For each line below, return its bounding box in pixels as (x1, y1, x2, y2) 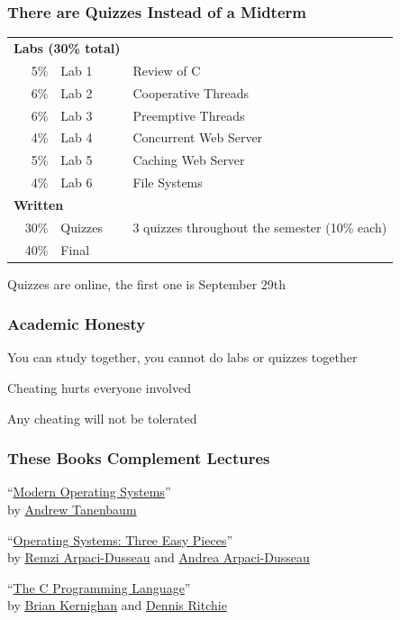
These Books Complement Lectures (7, 447, 270, 470)
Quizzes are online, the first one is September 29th (7, 274, 286, 293)
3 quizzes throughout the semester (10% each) (132, 217, 387, 236)
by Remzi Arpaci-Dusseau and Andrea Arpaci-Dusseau (7, 548, 310, 567)
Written (14, 195, 64, 214)
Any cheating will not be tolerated (7, 408, 197, 427)
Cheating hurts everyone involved (7, 378, 191, 397)
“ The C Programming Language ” (7, 578, 191, 597)
